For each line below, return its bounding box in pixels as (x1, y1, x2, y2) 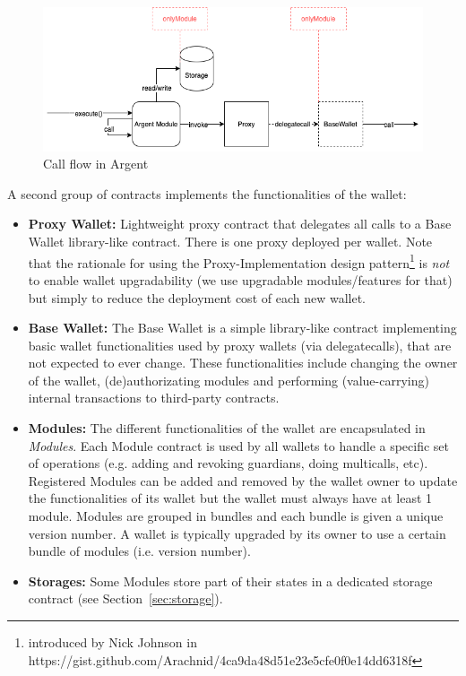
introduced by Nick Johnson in (28, 633, 197, 651)
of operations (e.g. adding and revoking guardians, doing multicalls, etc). (28, 454, 428, 472)
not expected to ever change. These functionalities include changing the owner (28, 353, 458, 372)
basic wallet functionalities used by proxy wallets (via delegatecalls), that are (28, 335, 452, 354)
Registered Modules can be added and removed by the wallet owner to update (28, 471, 458, 490)
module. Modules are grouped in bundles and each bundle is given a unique (28, 507, 444, 525)
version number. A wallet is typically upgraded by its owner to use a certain (28, 524, 446, 542)
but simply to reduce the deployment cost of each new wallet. (28, 288, 367, 307)
